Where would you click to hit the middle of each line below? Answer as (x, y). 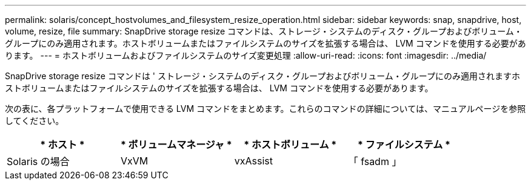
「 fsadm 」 (375, 161)
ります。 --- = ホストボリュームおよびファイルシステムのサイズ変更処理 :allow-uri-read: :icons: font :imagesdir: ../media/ (246, 55)
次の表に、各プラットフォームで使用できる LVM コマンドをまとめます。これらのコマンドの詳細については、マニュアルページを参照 (265, 109)
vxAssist (253, 161)
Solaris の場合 (38, 161)
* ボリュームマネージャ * (176, 144)
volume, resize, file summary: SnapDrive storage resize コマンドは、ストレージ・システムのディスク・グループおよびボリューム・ (264, 31)
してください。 (35, 121)
